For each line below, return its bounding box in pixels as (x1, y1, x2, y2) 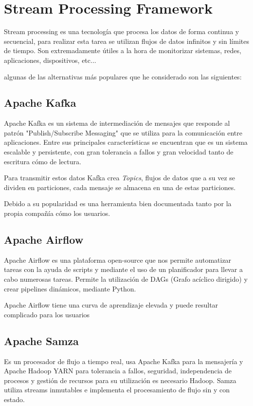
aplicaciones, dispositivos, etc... (4, 55, 96, 65)
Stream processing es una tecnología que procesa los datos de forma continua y (4, 26, 239, 37)
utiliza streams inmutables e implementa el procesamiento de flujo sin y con (4, 385, 230, 395)
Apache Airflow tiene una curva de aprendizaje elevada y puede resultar (4, 300, 218, 310)
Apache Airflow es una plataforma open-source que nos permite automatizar (4, 254, 232, 265)
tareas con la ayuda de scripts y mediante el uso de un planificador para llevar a (4, 264, 243, 274)
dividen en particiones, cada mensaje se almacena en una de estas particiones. (4, 182, 236, 192)
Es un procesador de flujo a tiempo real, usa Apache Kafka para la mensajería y (4, 356, 243, 366)
